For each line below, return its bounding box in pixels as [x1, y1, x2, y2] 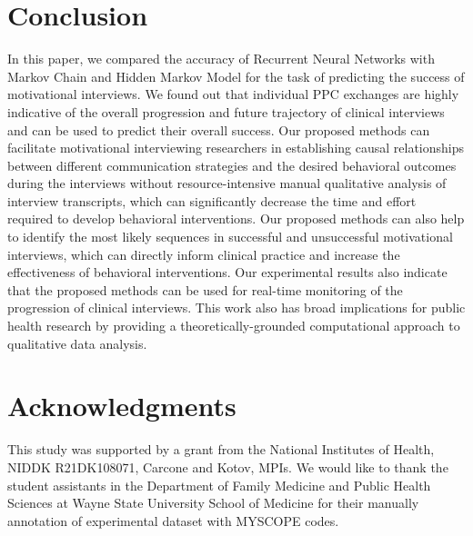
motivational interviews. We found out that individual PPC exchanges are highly [7, 84, 459, 104]
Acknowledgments [7, 387, 236, 424]
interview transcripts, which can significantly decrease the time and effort [7, 191, 417, 210]
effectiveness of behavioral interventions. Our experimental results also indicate [7, 263, 448, 282]
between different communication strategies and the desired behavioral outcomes [7, 155, 457, 174]
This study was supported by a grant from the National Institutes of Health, [7, 440, 435, 459]
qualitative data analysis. [7, 333, 147, 352]
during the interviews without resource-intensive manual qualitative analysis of [7, 174, 447, 193]
